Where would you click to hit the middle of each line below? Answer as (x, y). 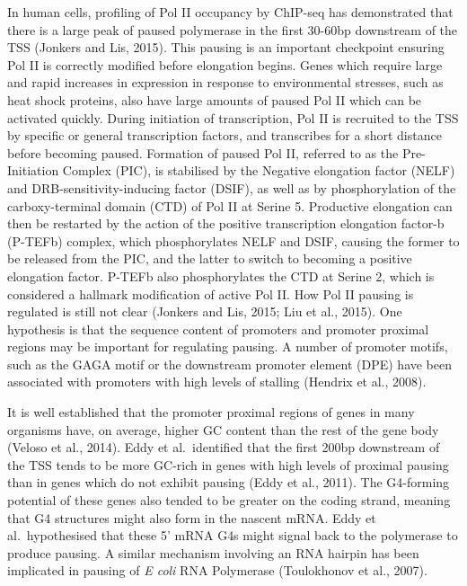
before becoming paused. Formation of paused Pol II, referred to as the (203, 152)
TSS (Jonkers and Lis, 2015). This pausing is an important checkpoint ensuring (226, 47)
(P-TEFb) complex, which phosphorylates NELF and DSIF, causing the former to (233, 240)
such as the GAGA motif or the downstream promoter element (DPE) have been (230, 364)
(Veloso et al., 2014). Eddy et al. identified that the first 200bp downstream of (224, 447)
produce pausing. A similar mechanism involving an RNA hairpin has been (213, 552)
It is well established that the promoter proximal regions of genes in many (211, 412)
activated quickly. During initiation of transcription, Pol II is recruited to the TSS (233, 117)
